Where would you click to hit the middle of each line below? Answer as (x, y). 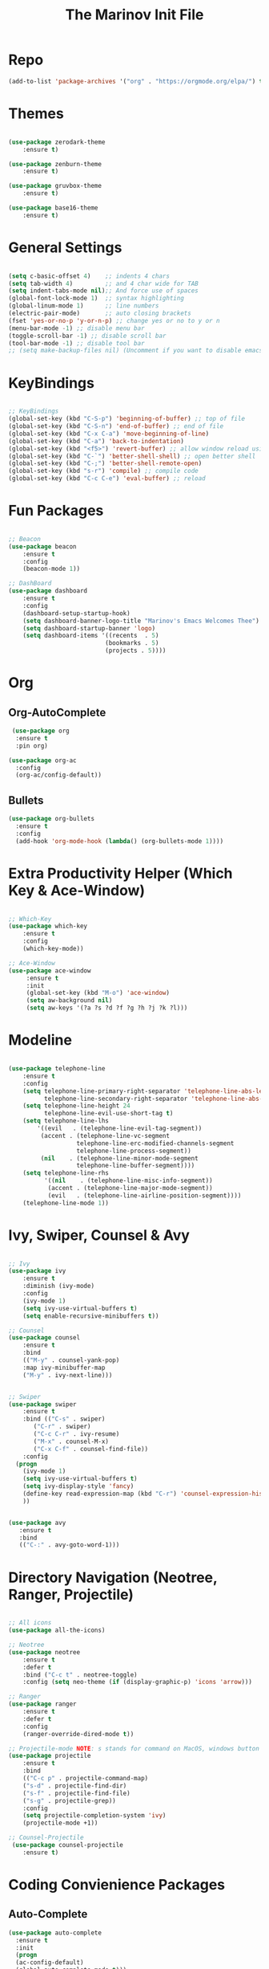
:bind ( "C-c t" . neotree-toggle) (80, 1675)
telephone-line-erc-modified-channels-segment (155, 1143)
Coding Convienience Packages (117, 1884)
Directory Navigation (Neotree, (113, 1578)
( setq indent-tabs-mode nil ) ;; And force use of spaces (103, 291)
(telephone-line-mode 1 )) (66, 1203)
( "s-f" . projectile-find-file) (76, 1793)
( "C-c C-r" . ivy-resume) (76, 1434)
